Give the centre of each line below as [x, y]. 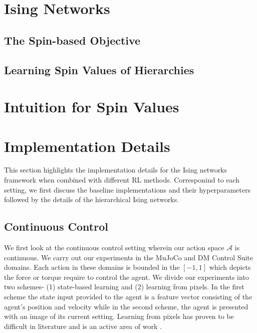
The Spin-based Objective [72, 40]
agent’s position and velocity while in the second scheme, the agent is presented [126, 306]
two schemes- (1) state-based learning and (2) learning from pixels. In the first [124, 287]
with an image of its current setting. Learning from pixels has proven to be [119, 316]
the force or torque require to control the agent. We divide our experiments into [126, 277]
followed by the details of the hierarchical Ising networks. [92, 199]
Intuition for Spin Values [92, 107]
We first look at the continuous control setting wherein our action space [114, 247]
